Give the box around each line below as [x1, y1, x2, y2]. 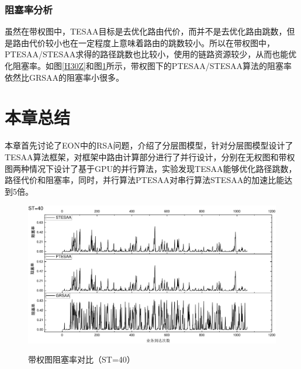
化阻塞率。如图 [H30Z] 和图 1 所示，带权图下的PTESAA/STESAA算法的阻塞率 [5, 60, 292, 71]
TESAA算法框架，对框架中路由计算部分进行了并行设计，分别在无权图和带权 [5, 150, 295, 163]
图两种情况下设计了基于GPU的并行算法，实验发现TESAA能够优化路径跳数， [5, 162, 297, 174]
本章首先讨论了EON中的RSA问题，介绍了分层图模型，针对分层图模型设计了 [5, 139, 293, 151]
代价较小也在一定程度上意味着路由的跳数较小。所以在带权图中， [29, 36, 275, 49]
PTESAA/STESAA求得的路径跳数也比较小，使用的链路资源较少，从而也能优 [5, 48, 297, 60]
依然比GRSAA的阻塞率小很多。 [5, 71, 124, 83]
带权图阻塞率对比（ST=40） [28, 353, 135, 365]
